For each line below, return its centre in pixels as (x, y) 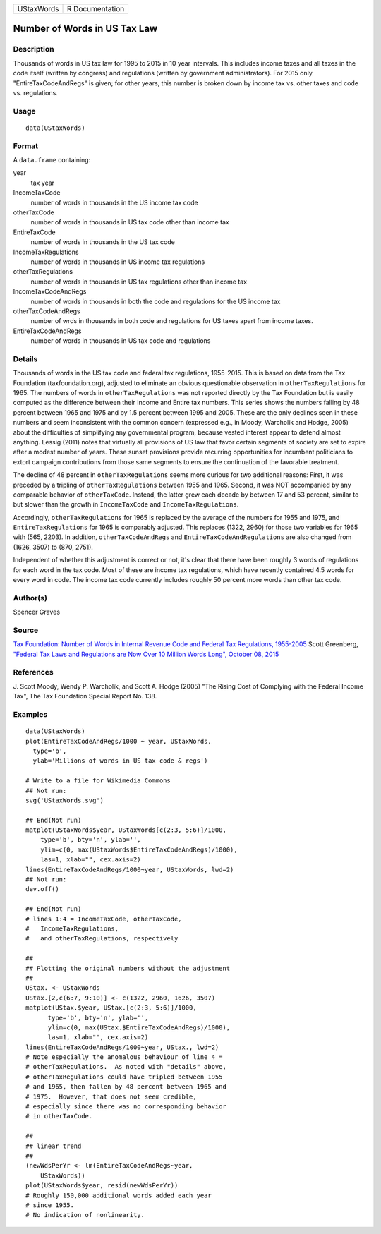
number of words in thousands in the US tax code (103, 242)
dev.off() (42, 889)
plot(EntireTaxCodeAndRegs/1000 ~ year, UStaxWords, (119, 741)
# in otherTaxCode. (59, 1116)
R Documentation (96, 9)
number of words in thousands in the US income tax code (114, 202)
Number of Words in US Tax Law (85, 29)
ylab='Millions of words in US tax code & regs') (120, 761)
